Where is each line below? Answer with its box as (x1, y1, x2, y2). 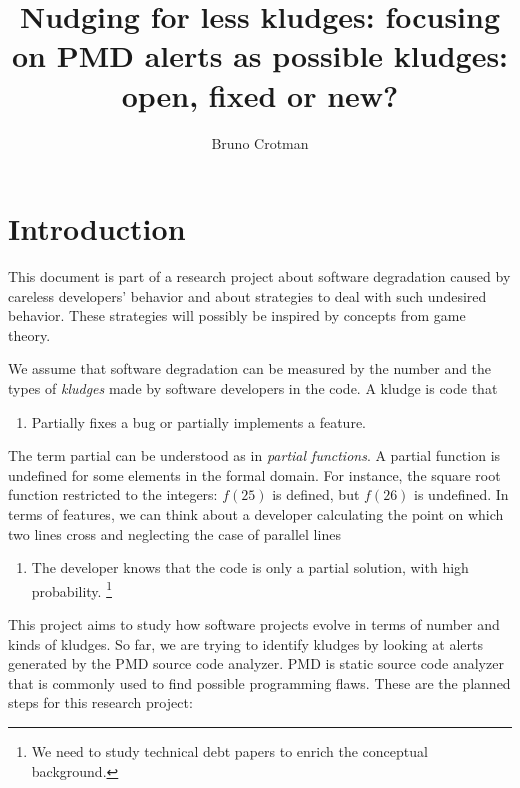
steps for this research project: (8, 692, 193, 713)
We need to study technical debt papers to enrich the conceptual (31, 740, 428, 761)
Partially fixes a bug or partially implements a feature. (31, 411, 366, 432)
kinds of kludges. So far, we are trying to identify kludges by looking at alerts (8, 633, 483, 654)
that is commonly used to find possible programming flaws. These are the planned (8, 672, 511, 693)
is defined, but (272, 484, 360, 505)
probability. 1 (31, 577, 112, 601)
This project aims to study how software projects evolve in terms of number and (8, 614, 500, 634)
